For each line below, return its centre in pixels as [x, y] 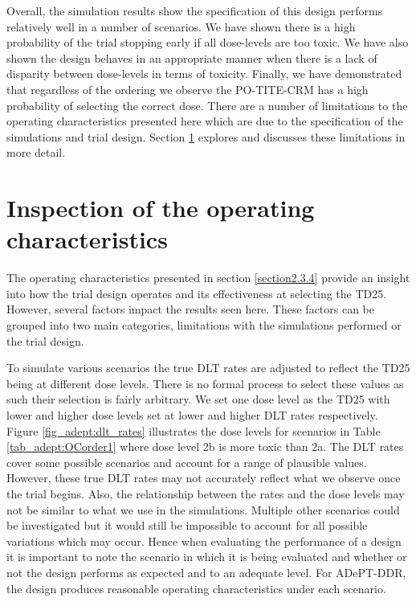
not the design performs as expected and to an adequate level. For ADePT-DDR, [206, 572]
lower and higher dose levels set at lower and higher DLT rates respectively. [192, 415]
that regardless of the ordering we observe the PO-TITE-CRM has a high [188, 89]
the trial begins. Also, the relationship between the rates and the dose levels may [206, 493]
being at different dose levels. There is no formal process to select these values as [205, 383]
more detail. [36, 152]
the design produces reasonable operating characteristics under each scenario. [196, 588]
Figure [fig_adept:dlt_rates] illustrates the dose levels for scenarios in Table [194, 430]
